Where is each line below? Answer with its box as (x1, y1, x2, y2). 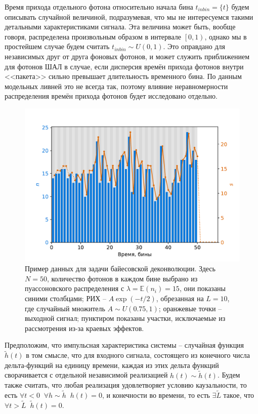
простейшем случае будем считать (5, 41, 110, 52)
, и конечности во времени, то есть (102, 389, 210, 400)
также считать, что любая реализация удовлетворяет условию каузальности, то (5, 380, 247, 390)
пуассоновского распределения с (25, 283, 124, 294)
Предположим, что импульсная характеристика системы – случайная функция (5, 340, 244, 350)
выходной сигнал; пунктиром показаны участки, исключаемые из (25, 313, 226, 323)
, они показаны (179, 283, 226, 294)
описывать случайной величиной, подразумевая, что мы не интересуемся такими (5, 11, 253, 22)
